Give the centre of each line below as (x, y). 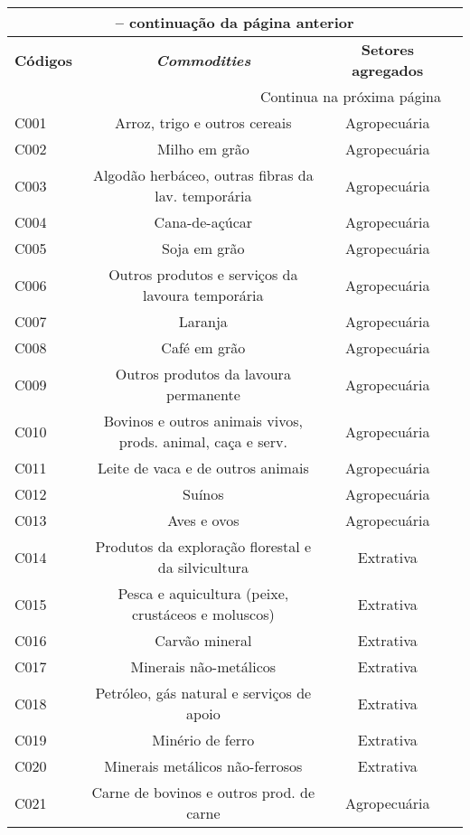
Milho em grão (203, 149)
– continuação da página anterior (235, 22)
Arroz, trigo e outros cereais (203, 122)
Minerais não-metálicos (203, 666)
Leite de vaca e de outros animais (203, 468)
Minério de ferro (203, 740)
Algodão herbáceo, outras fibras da (203, 175)
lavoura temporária (203, 295)
